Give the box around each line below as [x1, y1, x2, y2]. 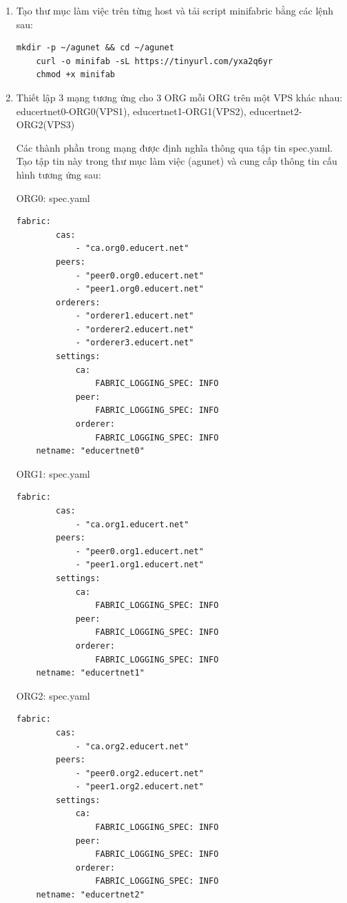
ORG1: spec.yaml [16, 466, 90, 480]
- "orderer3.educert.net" [75, 338, 194, 348]
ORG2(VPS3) [16, 117, 75, 132]
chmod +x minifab [36, 70, 115, 80]
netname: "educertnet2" [36, 890, 145, 900]
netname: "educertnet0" [36, 446, 145, 456]
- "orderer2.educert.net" [75, 324, 194, 334]
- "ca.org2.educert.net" [75, 741, 189, 751]
